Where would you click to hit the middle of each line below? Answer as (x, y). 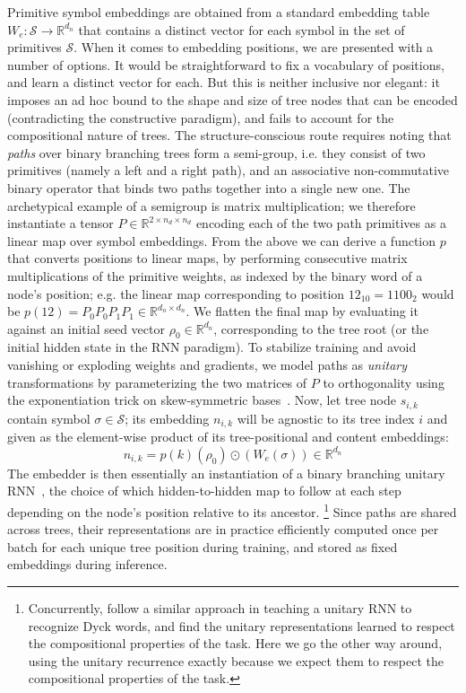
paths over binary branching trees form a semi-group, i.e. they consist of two (216, 152)
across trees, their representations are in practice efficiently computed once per (223, 529)
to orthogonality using (384, 382)
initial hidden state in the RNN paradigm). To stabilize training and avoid (212, 347)
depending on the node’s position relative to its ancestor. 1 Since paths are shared (232, 510)
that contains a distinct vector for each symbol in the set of (242, 29)
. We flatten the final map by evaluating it (302, 311)
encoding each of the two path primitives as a (321, 223)
